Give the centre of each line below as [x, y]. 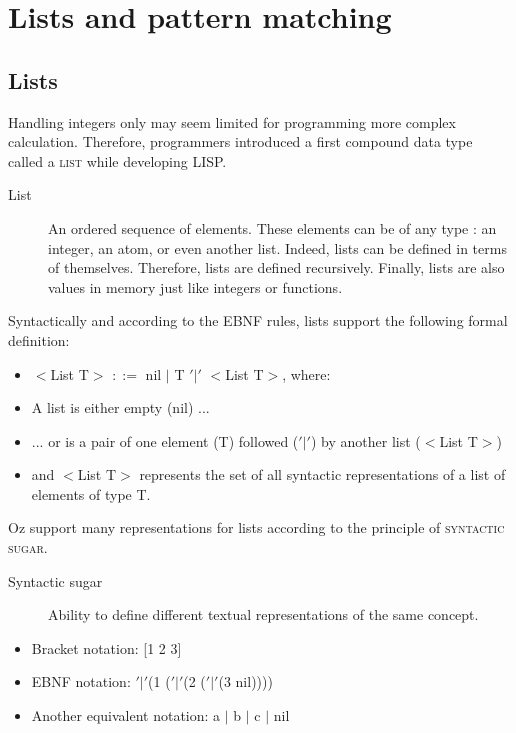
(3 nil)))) [245, 681]
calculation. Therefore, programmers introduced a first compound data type [240, 141]
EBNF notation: [81, 681]
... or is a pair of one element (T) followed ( [165, 440]
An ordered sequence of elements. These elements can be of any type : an [272, 227]
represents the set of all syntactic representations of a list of [322, 474]
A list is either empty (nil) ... [120, 407]
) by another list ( [365, 440]
